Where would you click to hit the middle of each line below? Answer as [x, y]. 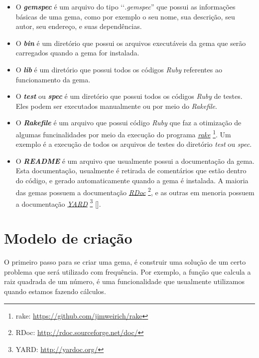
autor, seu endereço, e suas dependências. [79, 26]
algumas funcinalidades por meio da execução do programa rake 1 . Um [123, 133]
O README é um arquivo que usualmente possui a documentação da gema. [135, 161]
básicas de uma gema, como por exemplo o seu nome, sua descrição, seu [125, 16]
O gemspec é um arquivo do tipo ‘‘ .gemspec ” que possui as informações [126, 6]
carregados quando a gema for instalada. [77, 53]
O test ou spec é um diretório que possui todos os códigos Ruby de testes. [129, 96]
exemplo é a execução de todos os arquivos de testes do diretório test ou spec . [134, 144]
